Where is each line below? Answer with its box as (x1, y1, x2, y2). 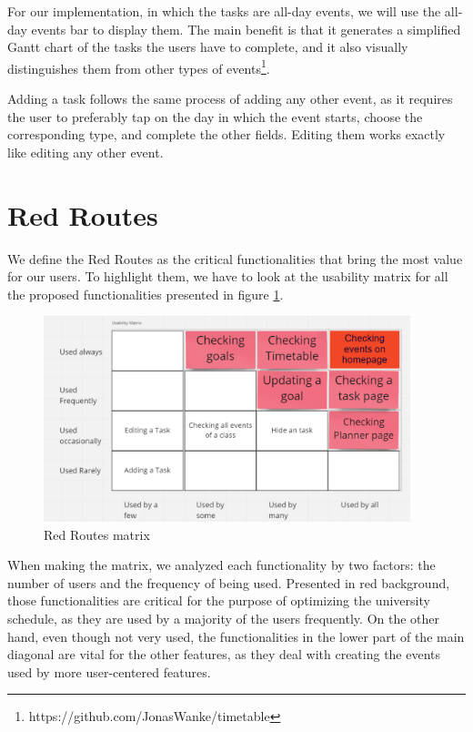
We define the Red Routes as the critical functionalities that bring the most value (7, 249, 463, 268)
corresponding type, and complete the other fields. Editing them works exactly (7, 125, 446, 144)
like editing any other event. (7, 142, 164, 161)
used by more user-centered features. (7, 662, 211, 681)
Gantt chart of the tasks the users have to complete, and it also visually (7, 37, 408, 56)
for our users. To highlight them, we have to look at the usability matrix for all (7, 267, 448, 286)
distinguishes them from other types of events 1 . (7, 56, 270, 77)
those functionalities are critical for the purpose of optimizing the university (7, 591, 430, 610)
